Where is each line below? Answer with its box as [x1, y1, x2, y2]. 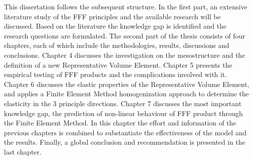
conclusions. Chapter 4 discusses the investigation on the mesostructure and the [4, 49, 245, 60]
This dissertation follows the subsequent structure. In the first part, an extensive [4, 1, 248, 11]
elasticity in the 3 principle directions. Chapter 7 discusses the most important [4, 98, 242, 108]
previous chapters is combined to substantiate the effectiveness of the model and [4, 127, 247, 137]
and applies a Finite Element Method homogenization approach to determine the [4, 88, 249, 99]
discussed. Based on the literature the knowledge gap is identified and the [4, 21, 226, 31]
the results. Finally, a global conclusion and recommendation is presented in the [4, 137, 246, 147]
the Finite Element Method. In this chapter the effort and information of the [4, 118, 236, 128]
